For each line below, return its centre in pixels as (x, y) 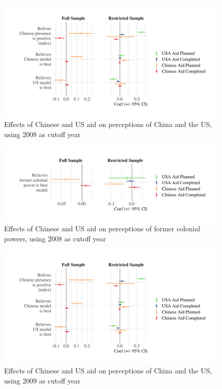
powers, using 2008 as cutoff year (55, 238)
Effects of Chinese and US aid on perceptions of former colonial (102, 229)
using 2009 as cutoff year (42, 381)
